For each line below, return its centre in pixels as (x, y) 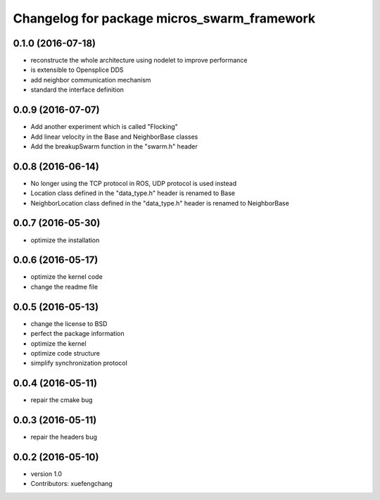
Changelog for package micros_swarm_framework (164, 18)
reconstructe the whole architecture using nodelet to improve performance (139, 61)
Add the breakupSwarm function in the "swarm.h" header (114, 146)
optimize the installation (65, 240)
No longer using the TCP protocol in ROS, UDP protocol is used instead (134, 183)
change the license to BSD (69, 323)
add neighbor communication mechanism (91, 80)
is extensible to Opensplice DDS (77, 70)
